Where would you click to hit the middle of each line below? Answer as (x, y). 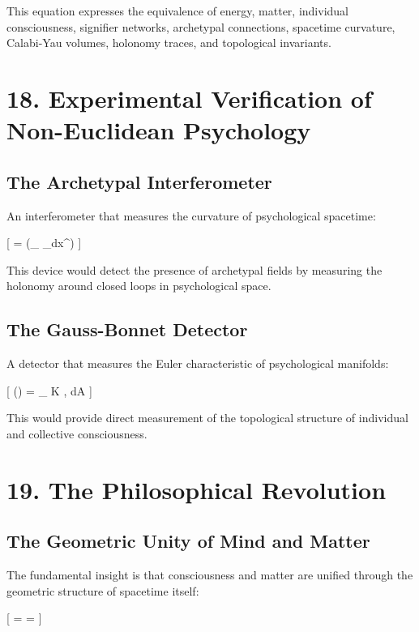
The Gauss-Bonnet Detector (127, 329)
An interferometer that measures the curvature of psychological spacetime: (191, 215)
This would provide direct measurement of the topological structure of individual (207, 418)
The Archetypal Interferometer (139, 181)
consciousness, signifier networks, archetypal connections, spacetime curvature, (201, 26)
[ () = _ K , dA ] (49, 390)
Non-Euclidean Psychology (159, 130)
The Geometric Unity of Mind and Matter (188, 541)
